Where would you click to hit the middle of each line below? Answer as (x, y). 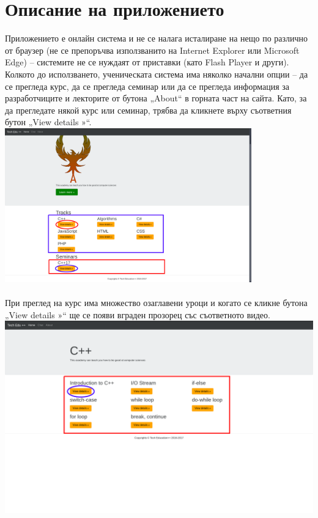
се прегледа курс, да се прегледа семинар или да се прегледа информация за (147, 86)
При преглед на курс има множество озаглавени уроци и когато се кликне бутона (156, 303)
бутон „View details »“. (48, 122)
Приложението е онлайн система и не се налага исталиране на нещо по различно (157, 38)
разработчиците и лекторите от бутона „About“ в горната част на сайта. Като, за (156, 98)
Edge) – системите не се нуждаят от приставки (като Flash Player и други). (147, 62)
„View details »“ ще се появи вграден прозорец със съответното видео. (138, 314)
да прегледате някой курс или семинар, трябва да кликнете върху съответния (148, 110)
